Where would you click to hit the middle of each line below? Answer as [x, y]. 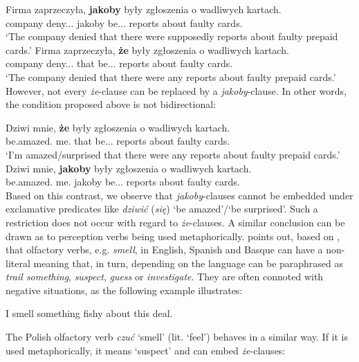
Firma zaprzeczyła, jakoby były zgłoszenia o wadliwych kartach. [144, 9]
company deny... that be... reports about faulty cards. [119, 63]
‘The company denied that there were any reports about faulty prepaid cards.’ [171, 76]
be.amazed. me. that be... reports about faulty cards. [118, 141]
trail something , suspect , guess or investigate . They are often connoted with [165, 277]
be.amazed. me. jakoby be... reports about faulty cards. [123, 182]
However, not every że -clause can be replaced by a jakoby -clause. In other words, [176, 90]
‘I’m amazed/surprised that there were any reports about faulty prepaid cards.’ [173, 154]
